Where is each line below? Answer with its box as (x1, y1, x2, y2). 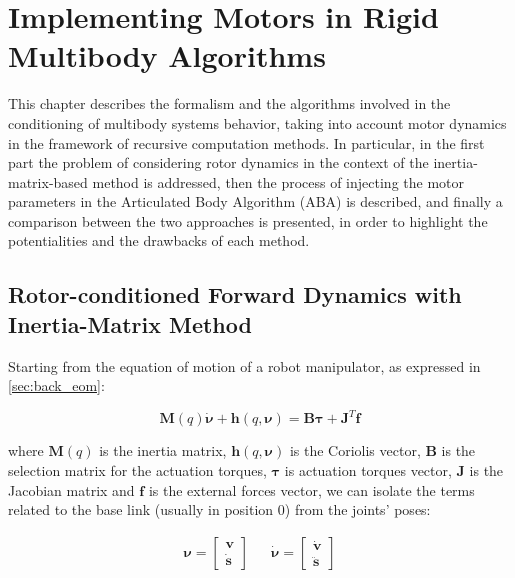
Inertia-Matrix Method (8, 308, 252, 339)
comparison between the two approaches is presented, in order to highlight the (8, 210, 488, 231)
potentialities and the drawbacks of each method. (8, 230, 310, 251)
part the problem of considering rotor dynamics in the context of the (8, 152, 429, 173)
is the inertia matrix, (99, 440, 227, 461)
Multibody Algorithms (8, 35, 326, 76)
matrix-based (8, 171, 88, 192)
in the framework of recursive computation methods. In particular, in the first (8, 132, 485, 153)
